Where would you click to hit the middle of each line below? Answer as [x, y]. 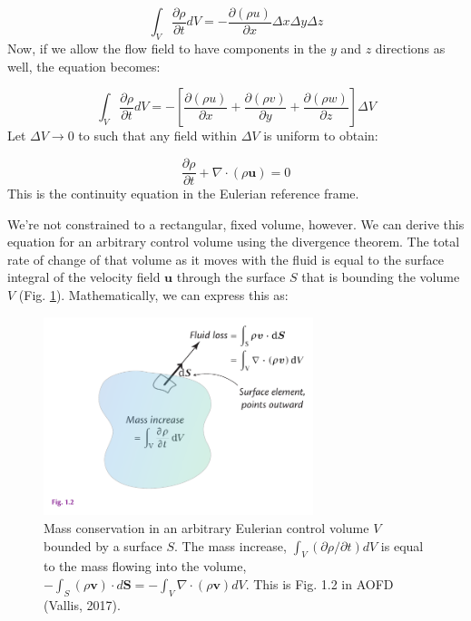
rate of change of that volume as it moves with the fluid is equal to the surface [226, 259]
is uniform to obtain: [321, 136]
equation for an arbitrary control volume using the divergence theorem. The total [234, 242]
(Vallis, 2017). [82, 604]
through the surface [231, 277]
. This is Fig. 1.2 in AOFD [319, 583]
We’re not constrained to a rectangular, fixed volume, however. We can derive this [236, 223]
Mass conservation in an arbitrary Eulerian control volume [206, 527]
